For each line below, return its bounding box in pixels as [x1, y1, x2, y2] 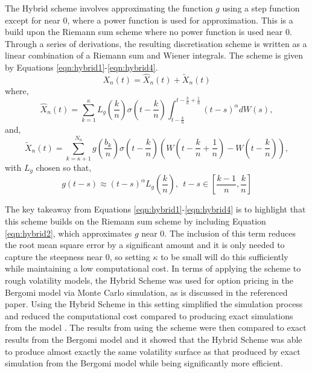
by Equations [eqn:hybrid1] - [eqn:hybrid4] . [5, 60, 158, 73]
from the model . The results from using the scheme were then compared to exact [5, 321, 307, 334]
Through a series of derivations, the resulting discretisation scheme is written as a [5, 37, 307, 49]
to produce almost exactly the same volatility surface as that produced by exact [5, 345, 301, 357]
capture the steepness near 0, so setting [5, 250, 150, 263]
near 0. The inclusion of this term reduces [141, 226, 296, 239]
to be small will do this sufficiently [161, 250, 288, 263]
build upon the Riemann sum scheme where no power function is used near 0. [5, 25, 292, 38]
